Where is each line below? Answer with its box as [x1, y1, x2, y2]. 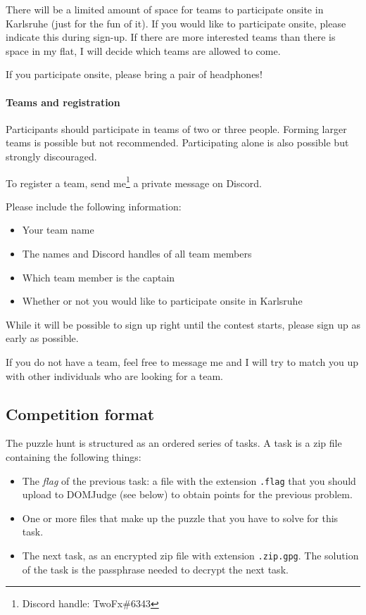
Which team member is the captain [22, 270, 175, 284]
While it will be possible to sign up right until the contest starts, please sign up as [6, 317, 360, 331]
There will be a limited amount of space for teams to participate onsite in [6, 2, 324, 16]
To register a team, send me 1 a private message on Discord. [6, 173, 262, 190]
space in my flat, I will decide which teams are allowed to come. [6, 43, 281, 58]
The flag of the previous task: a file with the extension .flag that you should [22, 473, 356, 488]
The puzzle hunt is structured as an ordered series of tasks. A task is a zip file [6, 436, 342, 450]
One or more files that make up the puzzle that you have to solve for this [22, 510, 339, 525]
